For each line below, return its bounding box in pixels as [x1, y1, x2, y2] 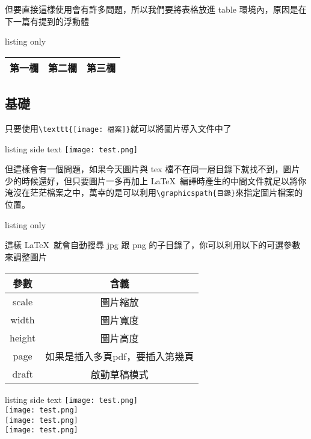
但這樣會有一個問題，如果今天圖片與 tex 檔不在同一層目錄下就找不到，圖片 [5, 163, 300, 175]
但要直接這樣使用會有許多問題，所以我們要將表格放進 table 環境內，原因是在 [5, 3, 307, 15]
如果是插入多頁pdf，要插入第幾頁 [45, 349, 194, 363]
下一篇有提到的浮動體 [5, 14, 89, 27]
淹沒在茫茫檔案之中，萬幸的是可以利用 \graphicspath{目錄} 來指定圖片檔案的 [5, 186, 303, 199]
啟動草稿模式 [90, 367, 149, 381]
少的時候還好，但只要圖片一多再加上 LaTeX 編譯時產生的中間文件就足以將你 [5, 174, 307, 187]
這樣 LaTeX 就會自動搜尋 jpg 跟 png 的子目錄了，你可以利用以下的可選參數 [5, 238, 301, 251]
